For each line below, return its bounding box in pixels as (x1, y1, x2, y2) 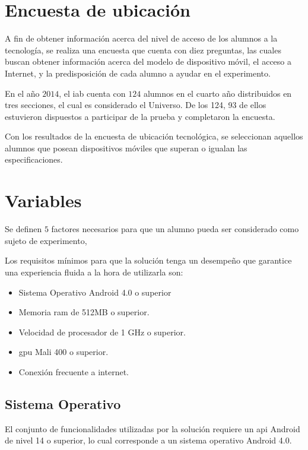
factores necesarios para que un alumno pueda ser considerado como (51, 223, 299, 235)
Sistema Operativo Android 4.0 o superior (18, 286, 172, 298)
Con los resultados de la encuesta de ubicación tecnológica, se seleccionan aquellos (5, 130, 303, 142)
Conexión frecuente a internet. (18, 365, 129, 378)
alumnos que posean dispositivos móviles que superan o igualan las (5, 141, 247, 154)
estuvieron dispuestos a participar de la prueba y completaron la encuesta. (5, 110, 275, 122)
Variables (5, 188, 82, 213)
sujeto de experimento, (5, 234, 87, 246)
